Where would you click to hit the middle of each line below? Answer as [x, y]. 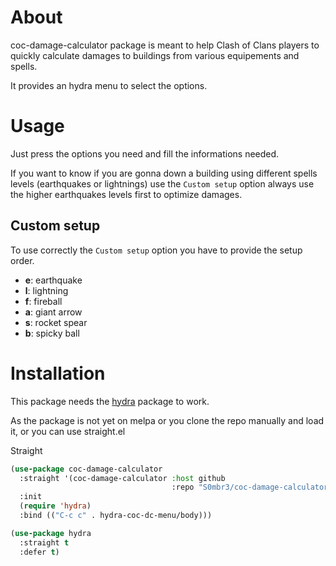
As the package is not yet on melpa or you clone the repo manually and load [167, 420]
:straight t [44, 542]
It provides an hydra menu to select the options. [109, 85]
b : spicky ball [52, 333]
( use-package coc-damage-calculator [86, 469]
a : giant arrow [53, 312]
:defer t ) [39, 552]
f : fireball [43, 301]
